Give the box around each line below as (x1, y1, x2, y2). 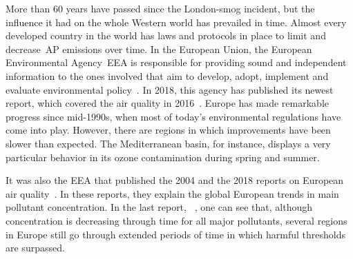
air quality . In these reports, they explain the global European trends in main (6, 186, 339, 200)
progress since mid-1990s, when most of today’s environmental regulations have (6, 109, 341, 123)
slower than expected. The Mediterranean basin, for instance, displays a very (6, 136, 331, 150)
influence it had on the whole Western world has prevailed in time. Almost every (6, 14, 347, 29)
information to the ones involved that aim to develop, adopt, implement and (6, 68, 329, 83)
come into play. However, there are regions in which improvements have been (6, 123, 331, 137)
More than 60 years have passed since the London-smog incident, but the (6, 1, 315, 15)
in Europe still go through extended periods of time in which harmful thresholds (6, 227, 345, 241)
